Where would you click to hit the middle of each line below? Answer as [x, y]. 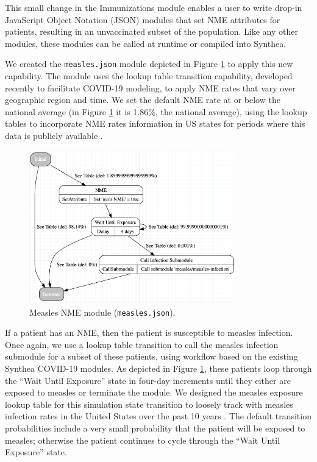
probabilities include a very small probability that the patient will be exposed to [155, 428]
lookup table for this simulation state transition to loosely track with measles [149, 404]
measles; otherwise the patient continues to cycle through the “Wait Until [143, 440]
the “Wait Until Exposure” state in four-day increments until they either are [148, 380]
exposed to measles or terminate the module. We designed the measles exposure [154, 392]
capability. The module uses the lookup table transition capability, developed [149, 76]
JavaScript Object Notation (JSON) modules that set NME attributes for [143, 19]
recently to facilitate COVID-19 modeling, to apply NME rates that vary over [150, 87]
